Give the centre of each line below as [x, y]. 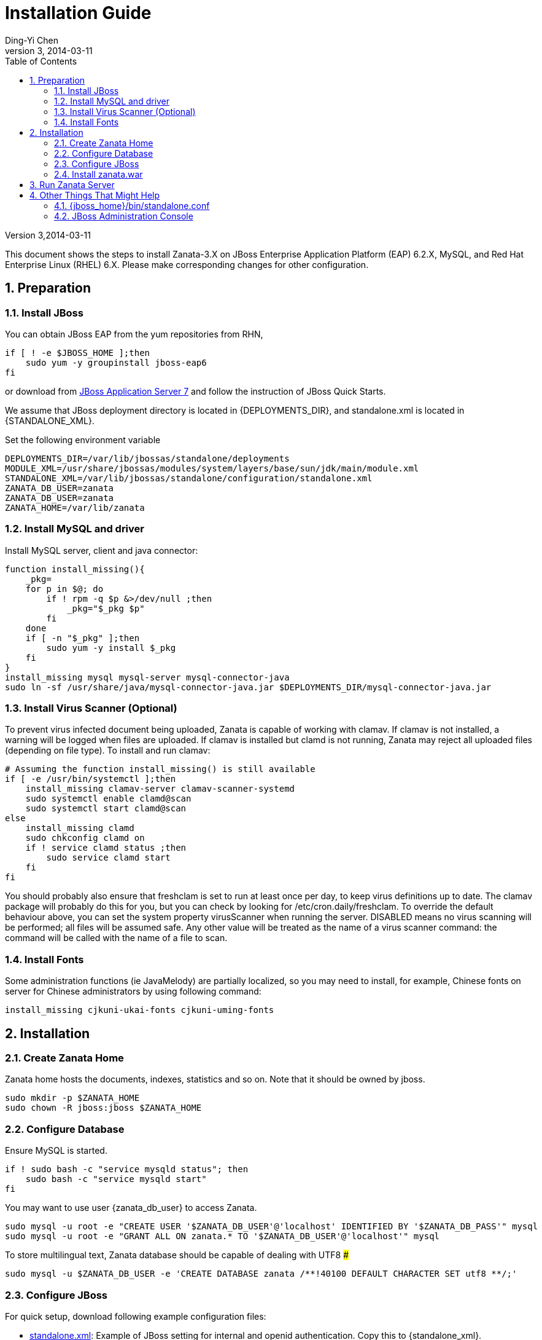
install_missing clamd [80, 828]
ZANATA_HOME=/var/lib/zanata [75, 507]
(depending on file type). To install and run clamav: [108, 751]
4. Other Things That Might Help [95, 195]
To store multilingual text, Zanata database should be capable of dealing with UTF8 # [177, 1255]
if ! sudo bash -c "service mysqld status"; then [127, 1169]
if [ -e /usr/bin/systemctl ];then [91, 779]
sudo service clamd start [108, 858]
